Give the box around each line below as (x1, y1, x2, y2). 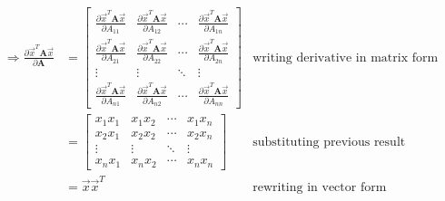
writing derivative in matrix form (252, 51, 439, 64)
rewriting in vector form (252, 180, 387, 194)
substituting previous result (252, 135, 406, 148)
